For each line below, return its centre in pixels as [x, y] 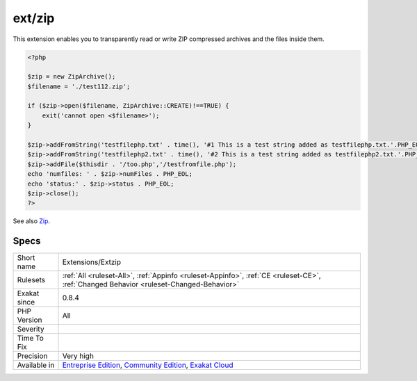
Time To [31, 339]
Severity [31, 329]
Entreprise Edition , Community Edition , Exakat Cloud [148, 365]
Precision [32, 356]
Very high [78, 356]
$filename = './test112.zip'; [79, 86]
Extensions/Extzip [92, 262]
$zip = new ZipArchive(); [72, 77]
